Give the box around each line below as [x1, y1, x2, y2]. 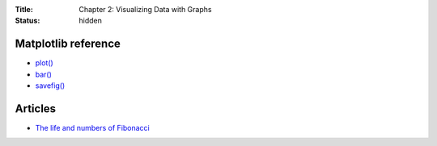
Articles [15, 102, 57, 115]
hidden [78, 16, 103, 26]
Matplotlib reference [15, 37, 121, 51]
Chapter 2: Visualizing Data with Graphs [78, 5, 212, 14]
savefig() [35, 81, 66, 90]
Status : [15, 16, 40, 26]
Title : [15, 5, 34, 14]
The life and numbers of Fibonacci [35, 123, 150, 132]
